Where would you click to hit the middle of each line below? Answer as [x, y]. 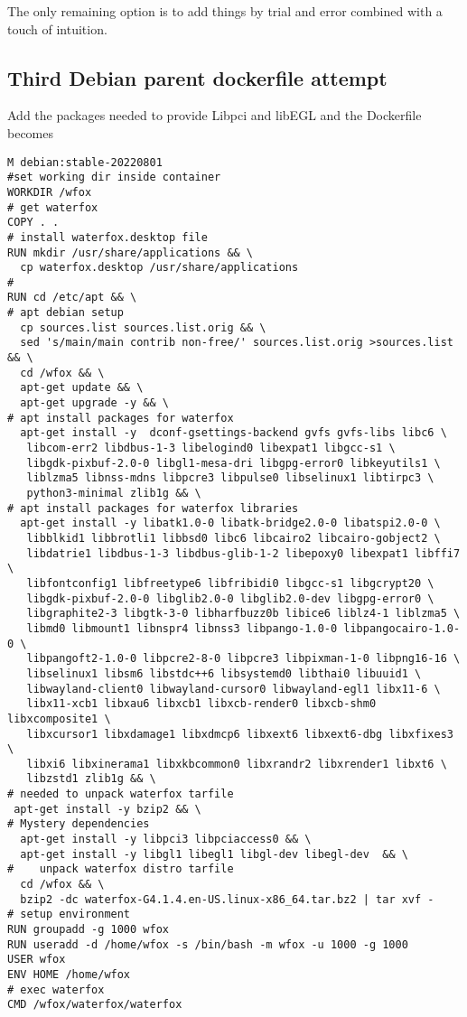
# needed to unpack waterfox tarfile [121, 794]
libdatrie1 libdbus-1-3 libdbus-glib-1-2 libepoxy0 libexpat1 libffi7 [243, 553]
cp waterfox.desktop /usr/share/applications [159, 268]
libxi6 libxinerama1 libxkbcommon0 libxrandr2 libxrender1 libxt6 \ [237, 764]
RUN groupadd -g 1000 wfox [88, 930]
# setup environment [69, 914]
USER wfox [37, 960]
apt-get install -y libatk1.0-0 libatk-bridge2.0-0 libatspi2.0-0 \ [230, 523]
